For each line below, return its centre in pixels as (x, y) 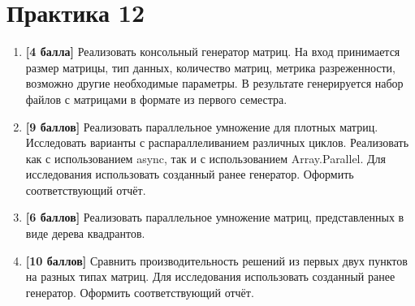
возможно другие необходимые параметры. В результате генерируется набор (214, 83)
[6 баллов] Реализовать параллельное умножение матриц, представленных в (215, 217)
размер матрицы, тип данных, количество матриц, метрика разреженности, (210, 67)
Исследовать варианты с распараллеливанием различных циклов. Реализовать (217, 142)
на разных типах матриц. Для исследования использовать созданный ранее (210, 276)
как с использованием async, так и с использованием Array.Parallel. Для (206, 158)
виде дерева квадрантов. (85, 233)
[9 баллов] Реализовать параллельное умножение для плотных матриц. (202, 126)
